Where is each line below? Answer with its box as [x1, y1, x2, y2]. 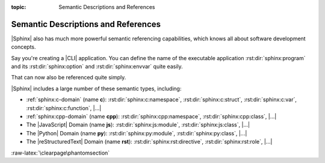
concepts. [11, 43, 36, 51]
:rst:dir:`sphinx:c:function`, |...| [26, 104, 102, 111]
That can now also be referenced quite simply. [11, 74, 126, 81]
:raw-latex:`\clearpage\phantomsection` [11, 149, 110, 156]
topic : [11, 4, 26, 10]
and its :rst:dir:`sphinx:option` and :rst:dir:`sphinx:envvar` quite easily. [11, 63, 183, 70]
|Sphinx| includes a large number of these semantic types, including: [11, 85, 182, 92]
